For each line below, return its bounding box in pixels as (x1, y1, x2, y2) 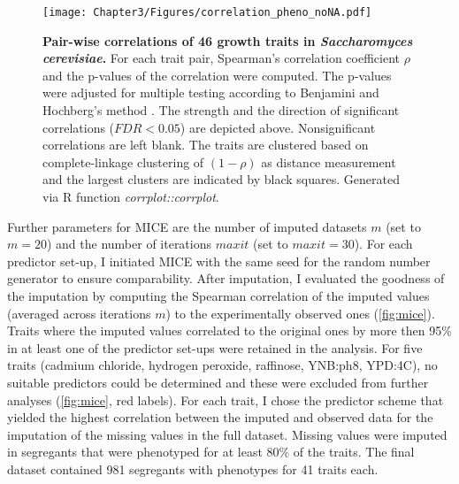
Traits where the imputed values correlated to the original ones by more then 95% (7, 321, 452, 340)
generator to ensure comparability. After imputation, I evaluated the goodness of (7, 269, 445, 288)
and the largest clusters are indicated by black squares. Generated (42, 170, 400, 188)
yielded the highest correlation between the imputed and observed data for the (7, 408, 433, 426)
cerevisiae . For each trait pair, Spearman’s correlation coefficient (42, 49, 400, 67)
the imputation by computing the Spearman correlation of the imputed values (7, 286, 430, 304)
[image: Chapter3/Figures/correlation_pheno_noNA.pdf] (42, 6, 372, 19)
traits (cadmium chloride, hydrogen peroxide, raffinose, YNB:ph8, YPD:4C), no (7, 356, 438, 374)
